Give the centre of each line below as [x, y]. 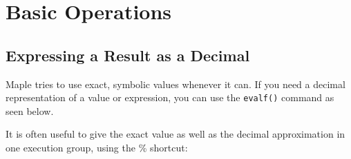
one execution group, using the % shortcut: [97, 148]
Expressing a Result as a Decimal [128, 55]
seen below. [30, 110]
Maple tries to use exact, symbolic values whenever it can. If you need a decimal [175, 84]
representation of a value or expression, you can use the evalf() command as [170, 97]
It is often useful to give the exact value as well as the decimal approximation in [175, 134]
